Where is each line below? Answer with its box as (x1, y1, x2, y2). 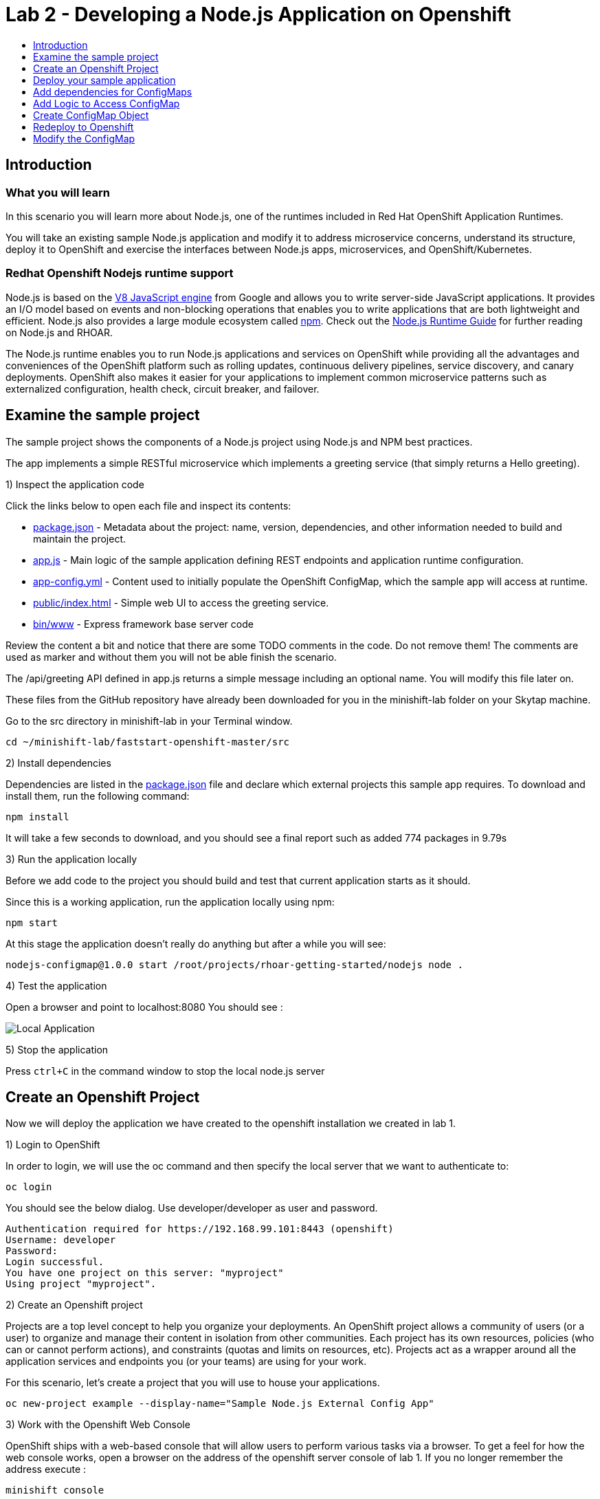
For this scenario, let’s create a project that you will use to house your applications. (5, 1377, 380, 1389)
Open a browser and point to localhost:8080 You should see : (5, 1000, 283, 1013)
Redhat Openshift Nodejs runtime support (5, 266, 234, 281)
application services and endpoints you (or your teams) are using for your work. (5, 1355, 367, 1368)
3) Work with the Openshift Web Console (5, 1419, 190, 1431)
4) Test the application (5, 979, 107, 992)
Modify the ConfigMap (33, 132, 135, 144)
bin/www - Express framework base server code (33, 617, 254, 630)
